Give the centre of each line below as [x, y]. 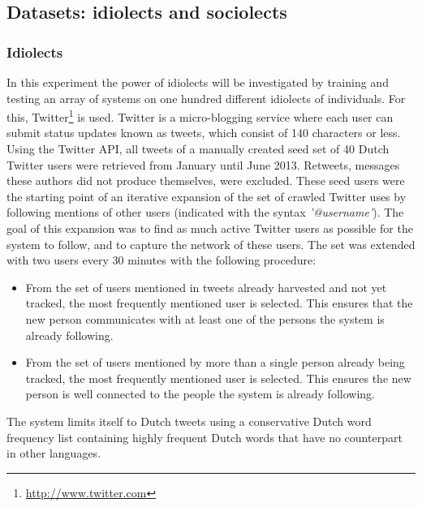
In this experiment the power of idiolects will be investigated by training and [198, 82]
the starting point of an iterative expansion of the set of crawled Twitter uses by [207, 196]
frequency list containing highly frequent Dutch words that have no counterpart [205, 437]
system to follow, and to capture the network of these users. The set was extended [211, 244]
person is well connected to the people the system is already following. [200, 394]
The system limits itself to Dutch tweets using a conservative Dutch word [189, 421]
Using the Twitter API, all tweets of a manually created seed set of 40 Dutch [198, 149]
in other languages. [54, 453]
